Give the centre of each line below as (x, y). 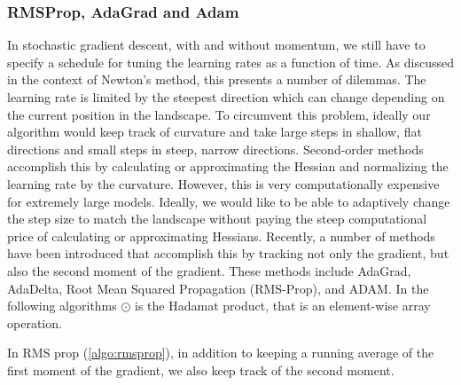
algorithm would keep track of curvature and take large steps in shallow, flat (215, 132)
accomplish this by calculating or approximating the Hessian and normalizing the (228, 166)
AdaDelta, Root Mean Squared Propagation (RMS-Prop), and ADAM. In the (218, 288)
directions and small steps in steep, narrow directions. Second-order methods (215, 149)
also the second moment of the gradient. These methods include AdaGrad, (209, 270)
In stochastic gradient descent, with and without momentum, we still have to (216, 45)
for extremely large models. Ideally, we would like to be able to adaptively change (229, 201)
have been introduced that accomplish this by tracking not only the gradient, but (228, 253)
